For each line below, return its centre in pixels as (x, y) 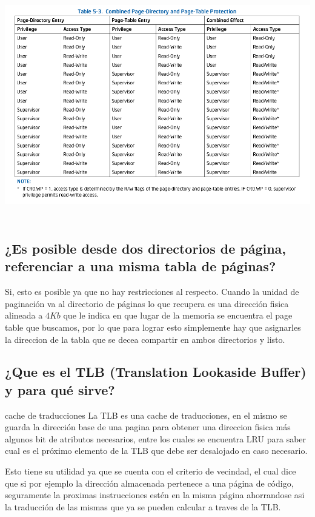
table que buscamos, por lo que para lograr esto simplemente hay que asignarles (153, 327)
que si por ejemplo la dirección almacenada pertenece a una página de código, (149, 483)
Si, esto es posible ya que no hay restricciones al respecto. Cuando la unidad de (152, 292)
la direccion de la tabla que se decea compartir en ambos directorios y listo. (145, 339)
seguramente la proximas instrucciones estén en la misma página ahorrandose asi (155, 495)
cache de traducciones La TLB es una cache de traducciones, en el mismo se (146, 415)
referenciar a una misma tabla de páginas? (141, 266)
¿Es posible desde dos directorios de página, (146, 248)
